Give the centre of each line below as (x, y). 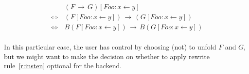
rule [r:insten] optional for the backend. (63, 66)
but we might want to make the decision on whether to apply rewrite (107, 56)
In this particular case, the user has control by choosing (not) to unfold (110, 47)
